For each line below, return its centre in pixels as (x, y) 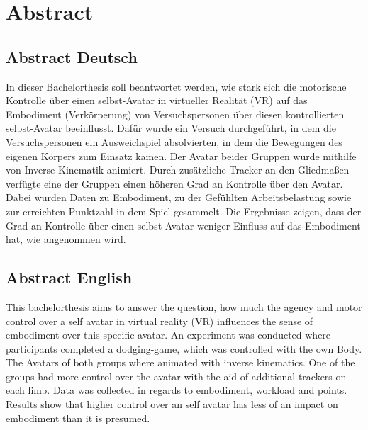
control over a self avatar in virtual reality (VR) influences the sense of (160, 321)
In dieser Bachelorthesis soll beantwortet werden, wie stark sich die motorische (176, 86)
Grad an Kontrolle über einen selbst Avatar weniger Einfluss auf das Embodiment (183, 225)
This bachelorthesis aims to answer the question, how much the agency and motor (184, 306)
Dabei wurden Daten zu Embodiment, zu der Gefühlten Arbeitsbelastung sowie (179, 197)
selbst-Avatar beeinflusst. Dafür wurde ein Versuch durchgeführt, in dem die (171, 128)
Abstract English (69, 277)
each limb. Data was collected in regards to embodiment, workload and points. (177, 390)
